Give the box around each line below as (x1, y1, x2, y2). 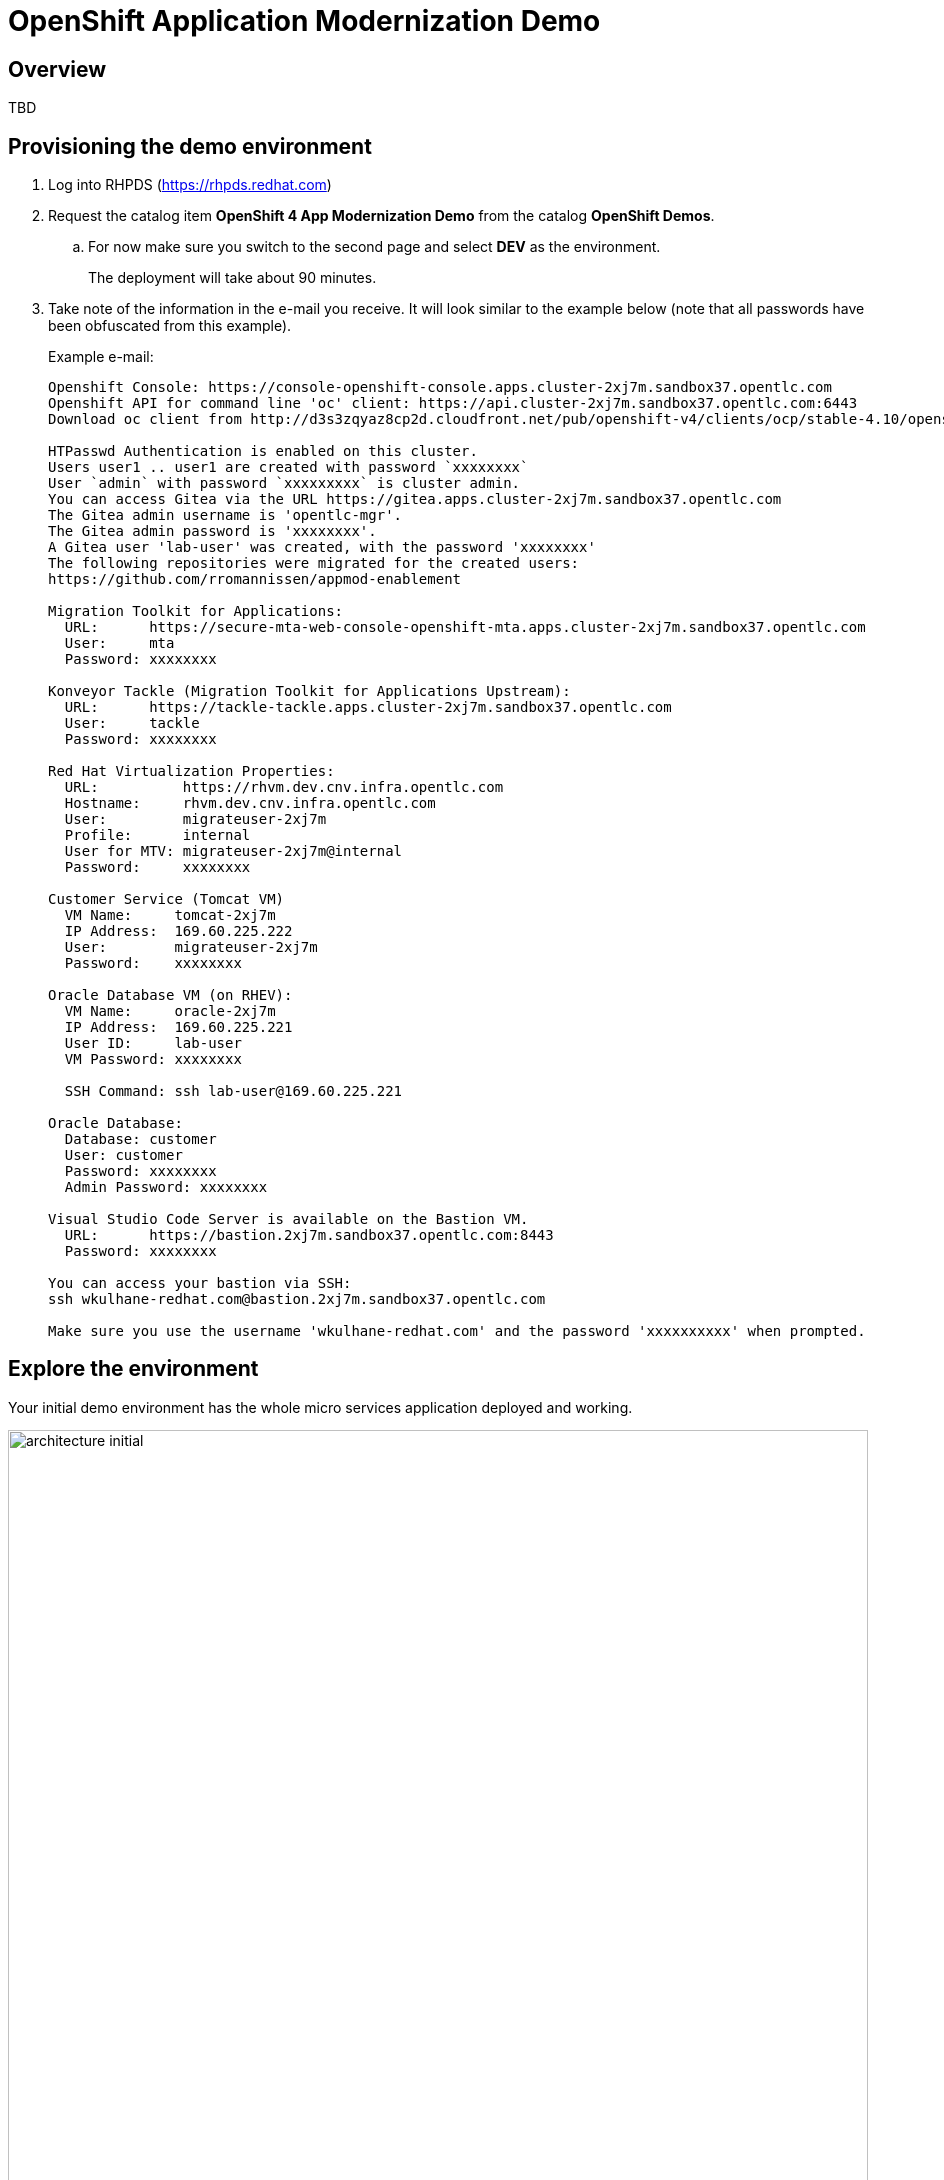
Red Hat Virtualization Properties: (48, 763, 335, 780)
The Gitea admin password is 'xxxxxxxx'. (48, 523, 377, 540)
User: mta (64, 635, 175, 652)
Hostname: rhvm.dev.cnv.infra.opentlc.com (64, 795, 436, 812)
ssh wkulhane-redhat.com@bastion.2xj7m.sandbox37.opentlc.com (48, 1291, 546, 1308)
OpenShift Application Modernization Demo (8, 4, 601, 38)
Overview (8, 56, 107, 82)
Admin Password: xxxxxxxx (64, 1179, 268, 1196)
